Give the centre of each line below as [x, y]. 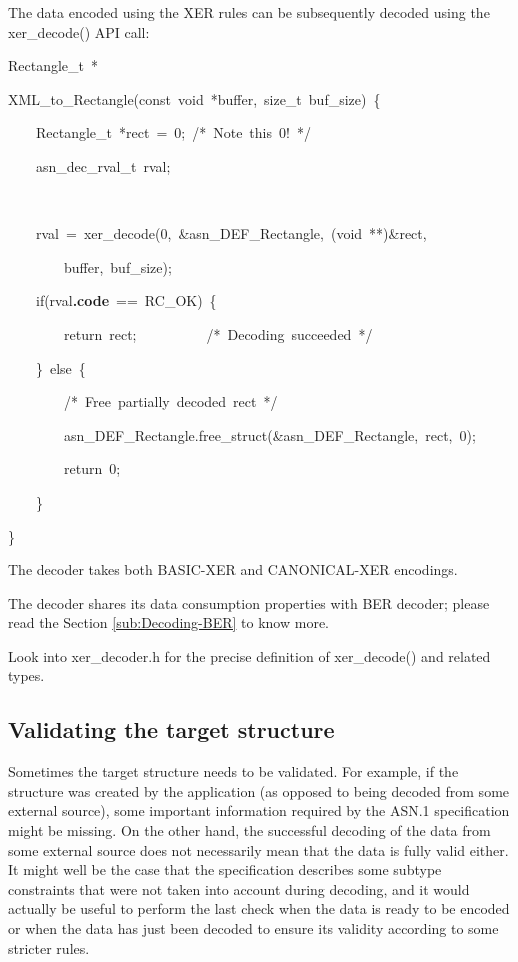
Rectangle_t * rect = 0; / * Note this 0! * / [173, 132]
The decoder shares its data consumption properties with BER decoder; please [249, 602]
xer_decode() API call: [79, 31]
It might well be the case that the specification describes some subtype [225, 869]
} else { [60, 367]
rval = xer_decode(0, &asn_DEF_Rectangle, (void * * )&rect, [231, 233]
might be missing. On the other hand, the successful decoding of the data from [249, 830]
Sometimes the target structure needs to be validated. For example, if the [233, 771]
